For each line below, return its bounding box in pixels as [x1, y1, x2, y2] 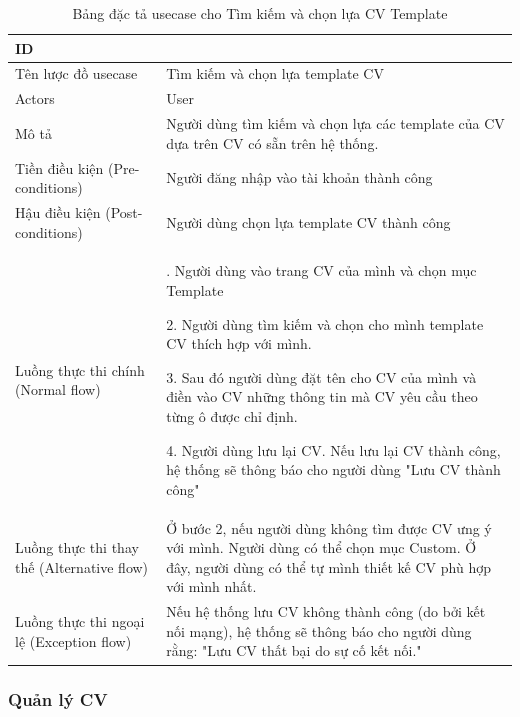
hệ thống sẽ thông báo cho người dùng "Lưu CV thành [166, 459, 501, 480]
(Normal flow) [15, 379, 101, 400]
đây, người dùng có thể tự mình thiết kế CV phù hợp [166, 556, 491, 577]
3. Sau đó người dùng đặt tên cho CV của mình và [166, 366, 477, 387]
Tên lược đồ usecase [15, 63, 138, 84]
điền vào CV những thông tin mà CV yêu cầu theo [166, 386, 478, 407]
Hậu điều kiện [15, 202, 101, 222]
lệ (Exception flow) [15, 630, 132, 651]
